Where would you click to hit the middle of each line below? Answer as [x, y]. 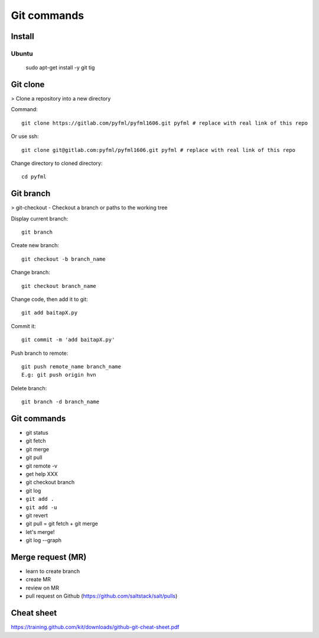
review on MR [42, 588]
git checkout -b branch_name [64, 259]
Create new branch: [35, 245]
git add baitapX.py [50, 313]
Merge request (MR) [49, 557]
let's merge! [40, 532]
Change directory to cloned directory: [57, 163]
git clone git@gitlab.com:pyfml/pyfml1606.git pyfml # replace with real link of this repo [158, 150]
